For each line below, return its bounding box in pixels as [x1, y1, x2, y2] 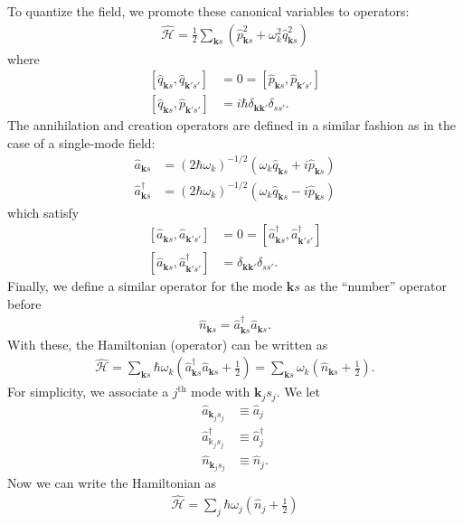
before [7, 294, 42, 313]
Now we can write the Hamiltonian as [7, 473, 217, 492]
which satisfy [7, 202, 80, 221]
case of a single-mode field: [7, 133, 156, 152]
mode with [191, 382, 250, 401]
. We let [276, 382, 320, 401]
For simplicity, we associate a [7, 382, 169, 401]
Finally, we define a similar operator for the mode [7, 276, 283, 295]
